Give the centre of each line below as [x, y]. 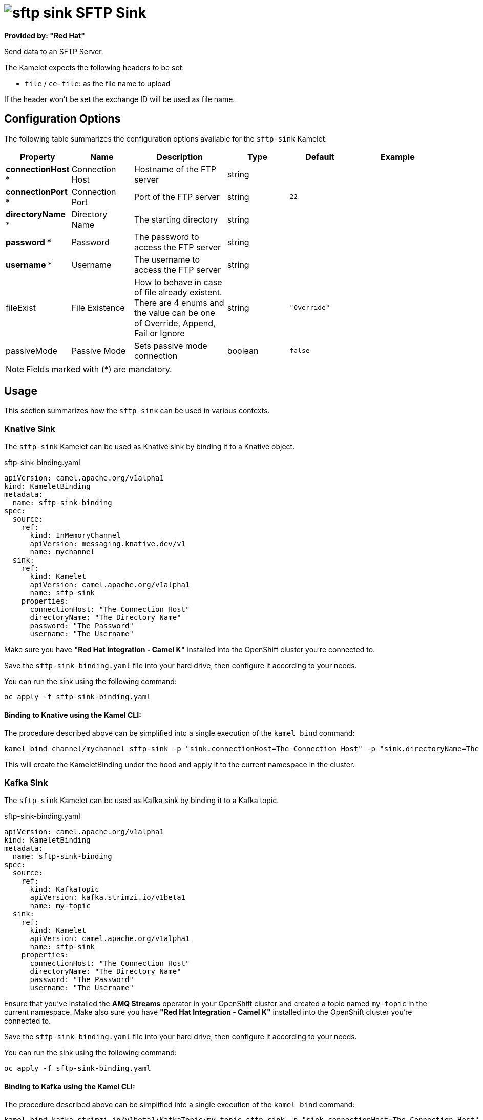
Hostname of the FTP [175, 169]
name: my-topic [60, 906]
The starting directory [176, 219]
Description [180, 157]
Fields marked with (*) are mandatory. [99, 369]
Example [397, 157]
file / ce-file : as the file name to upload [98, 83]
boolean [243, 351]
